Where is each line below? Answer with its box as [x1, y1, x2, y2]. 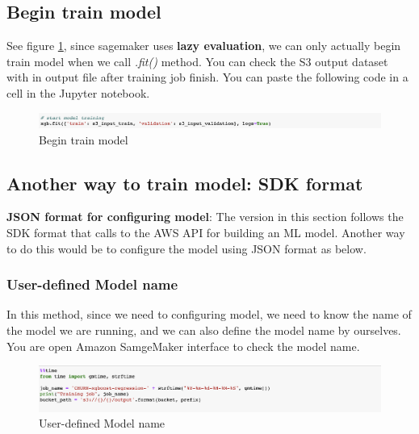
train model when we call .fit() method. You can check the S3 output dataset [6, 52, 388, 69]
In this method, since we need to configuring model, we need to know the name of [6, 306, 412, 323]
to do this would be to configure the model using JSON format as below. [6, 240, 367, 257]
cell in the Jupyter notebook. [6, 84, 150, 101]
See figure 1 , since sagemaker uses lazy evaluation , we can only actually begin [6, 37, 401, 54]
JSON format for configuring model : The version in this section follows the [6, 208, 404, 225]
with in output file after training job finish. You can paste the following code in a [6, 69, 409, 86]
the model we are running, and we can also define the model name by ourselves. [6, 322, 401, 339]
